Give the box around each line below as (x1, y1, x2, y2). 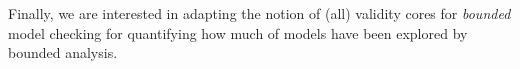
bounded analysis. (8, 42, 118, 63)
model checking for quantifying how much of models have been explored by (8, 22, 468, 43)
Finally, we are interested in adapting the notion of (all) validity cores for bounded (8, 3, 511, 23)
